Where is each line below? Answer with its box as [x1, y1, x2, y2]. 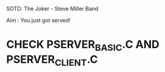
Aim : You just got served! [6, 17, 71, 23]
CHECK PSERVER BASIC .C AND [6, 38, 160, 53]
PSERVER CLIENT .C [6, 52, 98, 68]
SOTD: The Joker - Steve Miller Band [6, 5, 99, 12]
